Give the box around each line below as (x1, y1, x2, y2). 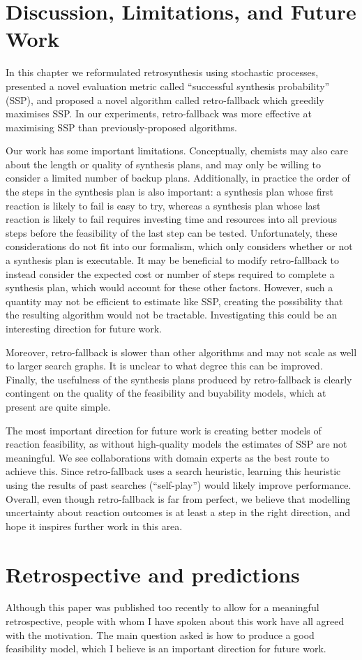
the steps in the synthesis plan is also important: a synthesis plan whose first (6, 184, 333, 199)
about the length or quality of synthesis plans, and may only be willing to (6, 156, 321, 171)
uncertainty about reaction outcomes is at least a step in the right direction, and (6, 505, 350, 520)
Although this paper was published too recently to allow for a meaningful (6, 600, 319, 615)
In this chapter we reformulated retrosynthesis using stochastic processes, (6, 65, 319, 80)
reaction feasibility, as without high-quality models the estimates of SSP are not (6, 437, 347, 451)
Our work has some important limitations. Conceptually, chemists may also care (6, 143, 348, 158)
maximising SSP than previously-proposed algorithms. (6, 119, 238, 134)
